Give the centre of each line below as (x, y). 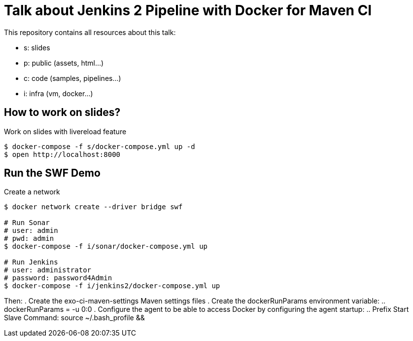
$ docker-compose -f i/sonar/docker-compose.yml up (106, 246)
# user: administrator (48, 270)
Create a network (32, 192)
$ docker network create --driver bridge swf (93, 207)
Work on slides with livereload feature (65, 131)
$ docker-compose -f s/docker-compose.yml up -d (100, 146)
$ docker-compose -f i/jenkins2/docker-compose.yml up (112, 286)
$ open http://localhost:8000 (62, 154)
